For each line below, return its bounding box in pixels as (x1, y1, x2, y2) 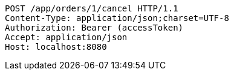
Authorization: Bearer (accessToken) (5, 23, 184, 32)
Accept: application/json (5, 32, 128, 42)
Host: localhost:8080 (5, 42, 107, 52)
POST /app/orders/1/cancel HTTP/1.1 (5, 4, 178, 13)
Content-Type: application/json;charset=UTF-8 (5, 13, 229, 23)
